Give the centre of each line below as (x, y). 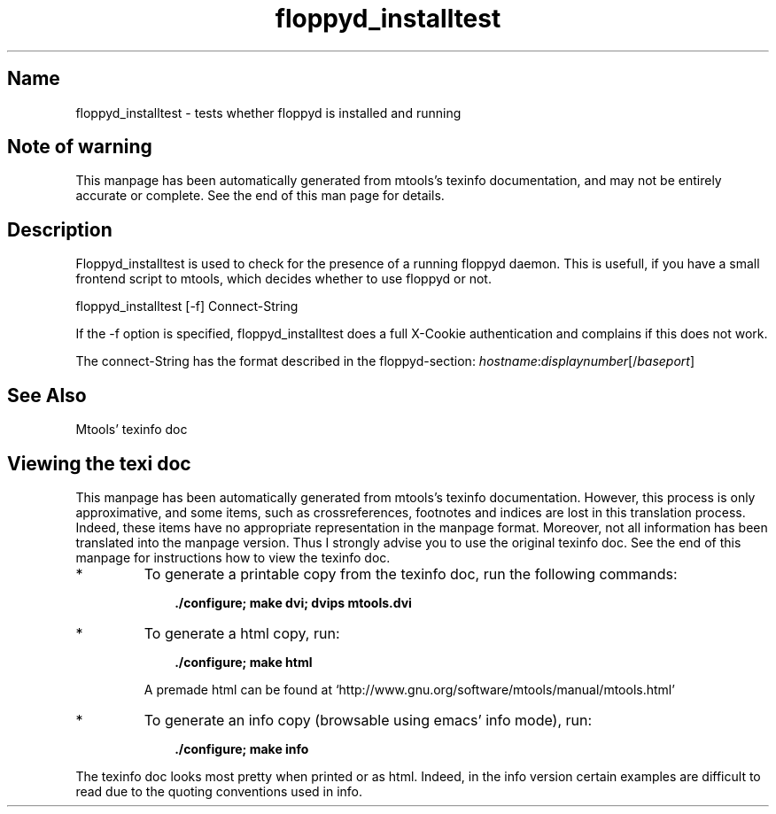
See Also (47, 395)
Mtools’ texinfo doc (132, 430)
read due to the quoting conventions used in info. (219, 791)
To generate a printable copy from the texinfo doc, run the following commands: (411, 574)
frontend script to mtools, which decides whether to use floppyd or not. (283, 279)
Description (60, 229)
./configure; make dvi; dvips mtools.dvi (293, 602)
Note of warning (80, 147)
